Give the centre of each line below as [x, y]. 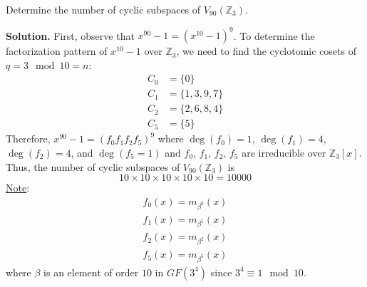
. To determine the [274, 35]
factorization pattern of [57, 51]
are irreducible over [284, 152]
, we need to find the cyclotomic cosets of [266, 51]
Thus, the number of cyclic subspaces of [93, 166]
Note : [18, 188]
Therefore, [28, 139]
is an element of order [91, 272]
